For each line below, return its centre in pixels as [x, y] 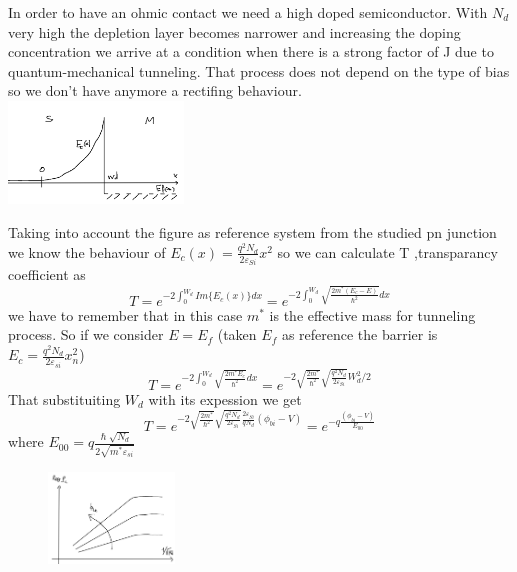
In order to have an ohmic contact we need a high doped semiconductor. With [248, 12]
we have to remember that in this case [125, 314]
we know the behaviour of [87, 251]
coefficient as [47, 274]
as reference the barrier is [359, 334]
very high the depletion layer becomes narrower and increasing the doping [234, 31]
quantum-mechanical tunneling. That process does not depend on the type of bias [259, 70]
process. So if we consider [86, 334]
